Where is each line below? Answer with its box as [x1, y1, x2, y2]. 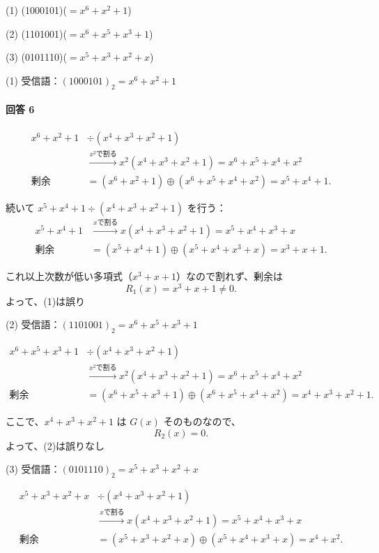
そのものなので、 [163, 414, 241, 429]
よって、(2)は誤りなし [6, 438, 105, 452]
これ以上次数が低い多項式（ [6, 269, 132, 283]
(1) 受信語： [6, 73, 61, 87]
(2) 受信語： [6, 317, 61, 332]
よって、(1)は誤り [6, 293, 86, 308]
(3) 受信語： [6, 462, 61, 476]
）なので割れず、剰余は [176, 269, 283, 283]
